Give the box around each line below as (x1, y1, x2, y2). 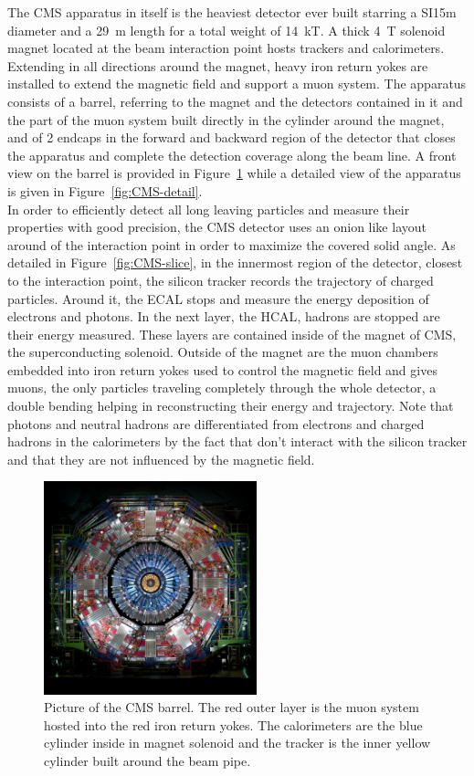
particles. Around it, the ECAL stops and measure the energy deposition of (7, 288, 429, 308)
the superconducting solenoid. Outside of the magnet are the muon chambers (7, 342, 438, 362)
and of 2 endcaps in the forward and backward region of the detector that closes (7, 128, 456, 147)
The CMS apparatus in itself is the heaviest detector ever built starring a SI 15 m (7, 3, 457, 21)
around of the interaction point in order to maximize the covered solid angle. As (7, 235, 456, 254)
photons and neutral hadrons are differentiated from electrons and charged (7, 414, 425, 433)
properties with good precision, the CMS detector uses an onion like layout (7, 217, 427, 236)
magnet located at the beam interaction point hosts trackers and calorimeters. (7, 38, 445, 58)
